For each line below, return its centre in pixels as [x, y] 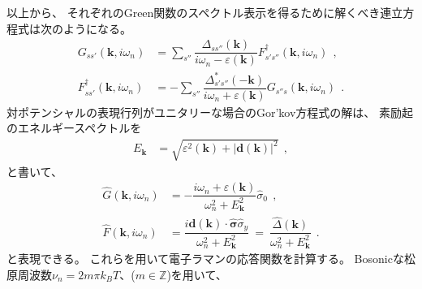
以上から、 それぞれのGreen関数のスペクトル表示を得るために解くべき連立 [205, 12]
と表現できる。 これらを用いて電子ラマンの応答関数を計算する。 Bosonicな [205, 259]
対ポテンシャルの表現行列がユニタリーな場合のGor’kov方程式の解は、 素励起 [210, 112]
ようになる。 [97, 28]
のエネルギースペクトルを [74, 128]
